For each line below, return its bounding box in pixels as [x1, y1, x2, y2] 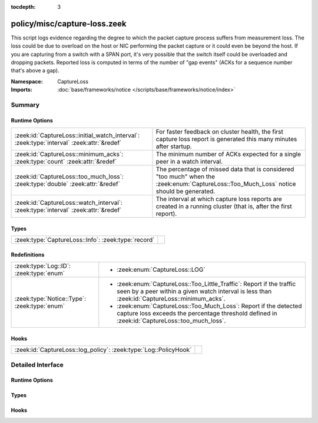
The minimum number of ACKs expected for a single [155, 150, 302, 158]
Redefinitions [11, 251, 45, 258]
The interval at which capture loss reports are [155, 195, 282, 203]
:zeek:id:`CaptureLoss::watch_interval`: [14, 199, 123, 207]
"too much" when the [155, 172, 215, 181]
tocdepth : [11, 4, 36, 10]
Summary [11, 101, 40, 109]
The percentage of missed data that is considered [155, 165, 294, 174]
